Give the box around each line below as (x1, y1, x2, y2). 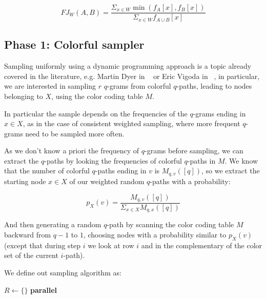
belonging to (4, 90, 43, 101)
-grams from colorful (107, 81, 171, 91)
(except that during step (4, 240, 81, 250)
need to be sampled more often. (25, 128, 125, 138)
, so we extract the (201, 165, 260, 176)
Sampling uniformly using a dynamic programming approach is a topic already (4, 61, 252, 71)
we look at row (88, 240, 134, 250)
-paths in (187, 155, 216, 166)
